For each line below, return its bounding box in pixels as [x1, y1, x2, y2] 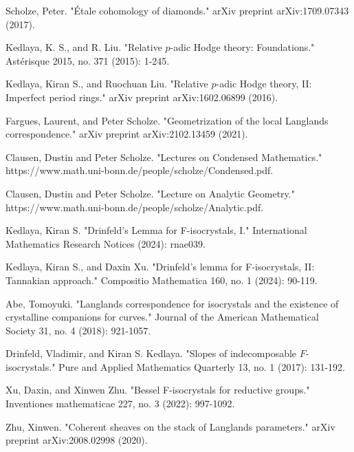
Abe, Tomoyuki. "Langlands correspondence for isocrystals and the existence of [5, 296, 339, 310]
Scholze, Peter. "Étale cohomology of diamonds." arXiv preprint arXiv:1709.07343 [5, 3, 349, 17]
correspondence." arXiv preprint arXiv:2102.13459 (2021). [5, 127, 248, 141]
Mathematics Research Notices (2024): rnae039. [5, 236, 206, 250]
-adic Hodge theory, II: [216, 76, 312, 91]
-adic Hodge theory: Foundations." [170, 40, 315, 54]
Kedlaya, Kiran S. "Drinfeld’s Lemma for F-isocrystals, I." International [5, 223, 307, 237]
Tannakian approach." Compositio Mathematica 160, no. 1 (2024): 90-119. [5, 272, 318, 287]
